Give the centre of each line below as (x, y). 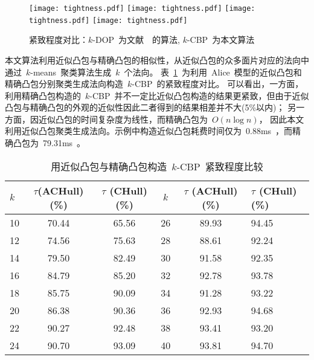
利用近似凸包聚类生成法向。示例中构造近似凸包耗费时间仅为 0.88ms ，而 (149, 131)
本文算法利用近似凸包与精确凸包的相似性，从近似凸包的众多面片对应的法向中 (157, 59)
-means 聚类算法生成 (71, 72)
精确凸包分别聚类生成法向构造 (64, 84)
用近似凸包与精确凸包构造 (109, 166)
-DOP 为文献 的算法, (136, 40)
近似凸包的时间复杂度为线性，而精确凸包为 (123, 119)
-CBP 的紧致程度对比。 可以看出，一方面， (218, 84)
